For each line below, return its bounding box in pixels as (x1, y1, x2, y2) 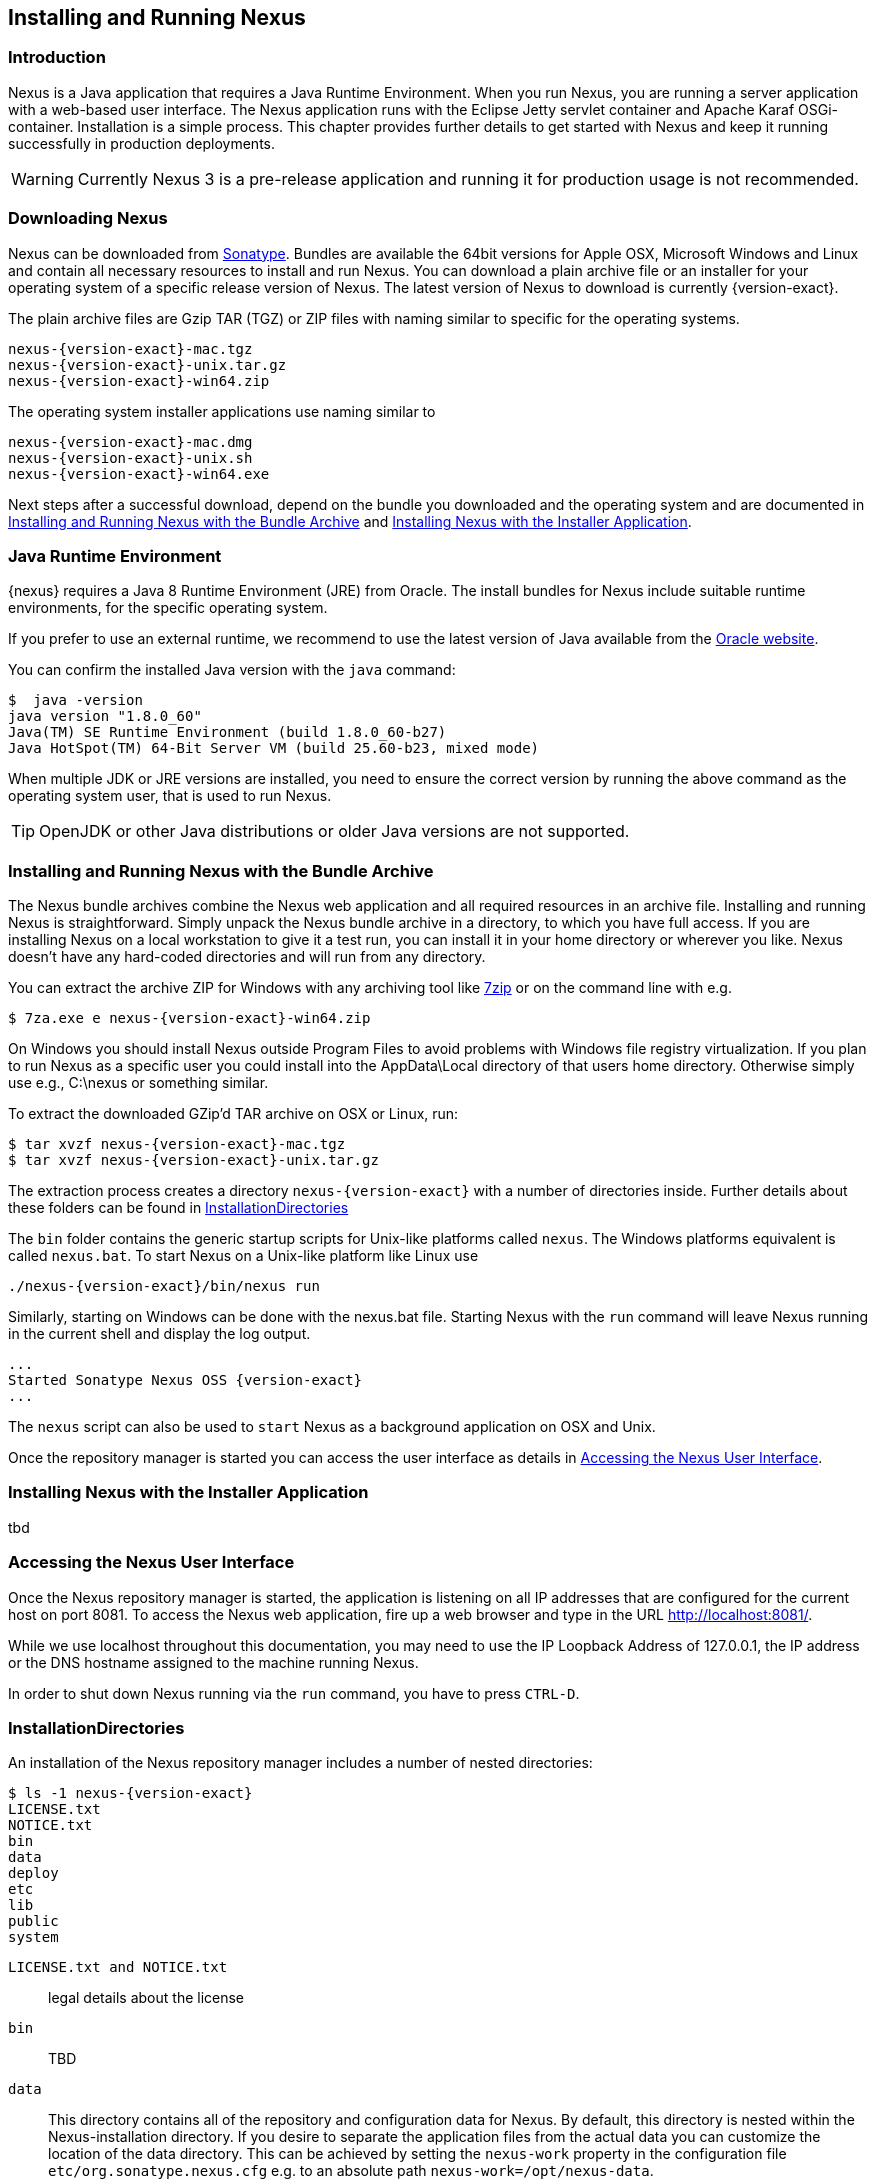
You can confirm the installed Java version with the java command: (8, 661, 456, 679)
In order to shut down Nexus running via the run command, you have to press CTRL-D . (8, 1684, 580, 1702)
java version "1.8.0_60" (8, 708, 202, 725)
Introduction (8, 47, 106, 68)
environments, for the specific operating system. (8, 599, 328, 617)
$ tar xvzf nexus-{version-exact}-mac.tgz (8, 1136, 346, 1153)
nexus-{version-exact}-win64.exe (8, 465, 270, 482)
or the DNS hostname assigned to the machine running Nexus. (8, 1653, 419, 1671)
